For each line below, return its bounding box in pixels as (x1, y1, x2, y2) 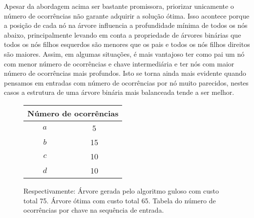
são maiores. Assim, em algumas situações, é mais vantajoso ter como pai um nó (4, 48, 245, 59)
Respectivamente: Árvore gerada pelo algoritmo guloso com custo (23, 185, 219, 196)
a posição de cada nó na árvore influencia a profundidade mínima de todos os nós (4, 20, 248, 30)
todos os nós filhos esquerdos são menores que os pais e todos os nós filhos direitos (4, 39, 250, 49)
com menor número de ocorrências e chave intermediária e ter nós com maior (4, 58, 234, 68)
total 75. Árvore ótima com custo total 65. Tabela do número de (23, 195, 216, 205)
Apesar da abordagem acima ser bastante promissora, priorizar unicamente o (4, 1, 234, 11)
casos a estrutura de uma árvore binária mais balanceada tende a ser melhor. (4, 87, 234, 97)
